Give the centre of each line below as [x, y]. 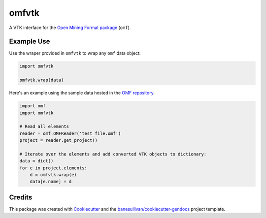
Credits [21, 197]
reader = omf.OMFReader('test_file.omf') [70, 133]
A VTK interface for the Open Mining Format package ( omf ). [70, 28]
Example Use [30, 42]
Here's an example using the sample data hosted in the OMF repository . [82, 93]
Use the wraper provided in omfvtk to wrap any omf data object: [75, 53]
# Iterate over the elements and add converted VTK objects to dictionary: [113, 154]
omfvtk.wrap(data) [42, 80]
